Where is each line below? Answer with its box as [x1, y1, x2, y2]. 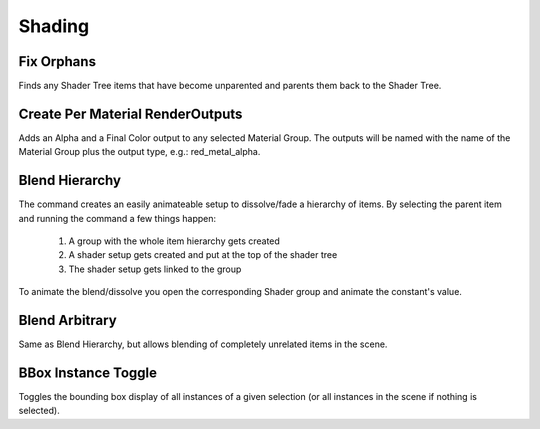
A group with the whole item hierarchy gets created [68, 235, 280, 247]
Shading [18, 15, 90, 37]
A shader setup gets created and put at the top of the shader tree [68, 249, 338, 261]
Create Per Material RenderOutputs [18, 105, 243, 122]
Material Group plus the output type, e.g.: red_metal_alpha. [18, 146, 261, 158]
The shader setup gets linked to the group [68, 263, 242, 275]
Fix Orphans [18, 53, 97, 70]
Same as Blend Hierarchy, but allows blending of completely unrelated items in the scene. [18, 338, 388, 350]
